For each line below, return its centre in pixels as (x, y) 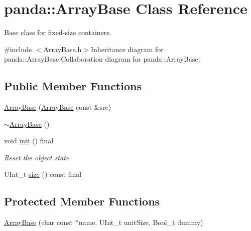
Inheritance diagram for (127, 49)
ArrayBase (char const (38, 222)
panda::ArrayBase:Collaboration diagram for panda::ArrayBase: (102, 59)
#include (18, 49)
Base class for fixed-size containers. (58, 32)
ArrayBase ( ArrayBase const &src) (58, 107)
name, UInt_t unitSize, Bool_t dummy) (141, 222)
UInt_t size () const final (43, 174)
